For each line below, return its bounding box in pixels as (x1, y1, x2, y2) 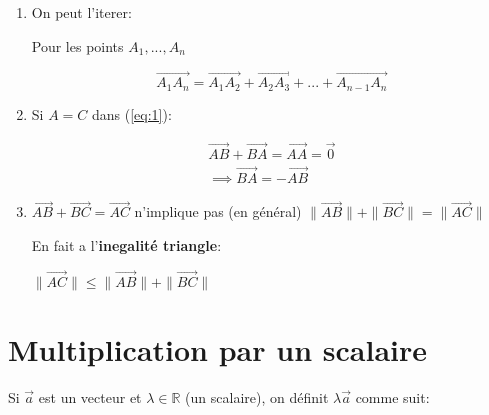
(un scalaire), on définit (185, 386, 329, 407)
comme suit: (355, 386, 430, 407)
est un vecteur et (38, 386, 142, 407)
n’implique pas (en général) (134, 201, 302, 222)
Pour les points (31, 35, 124, 56)
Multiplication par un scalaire (8, 328, 427, 369)
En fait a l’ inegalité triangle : (31, 234, 222, 255)
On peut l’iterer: (31, 2, 132, 22)
